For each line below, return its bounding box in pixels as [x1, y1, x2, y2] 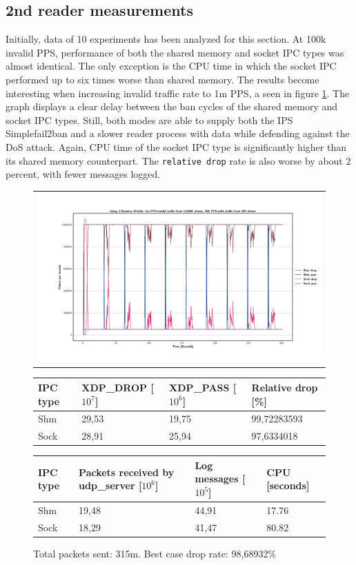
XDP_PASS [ [169, 380, 237, 394]
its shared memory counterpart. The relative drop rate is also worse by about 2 [6, 153, 351, 167]
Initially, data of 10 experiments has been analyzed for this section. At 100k [6, 32, 326, 46]
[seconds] [266, 478, 310, 493]
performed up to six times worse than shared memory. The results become [6, 72, 319, 86]
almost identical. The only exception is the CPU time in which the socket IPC [6, 59, 337, 73]
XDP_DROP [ [81, 380, 154, 394]
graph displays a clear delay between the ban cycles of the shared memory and [6, 99, 338, 114]
